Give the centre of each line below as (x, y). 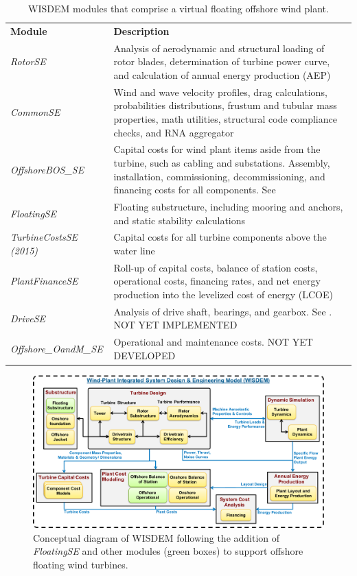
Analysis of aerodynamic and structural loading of (219, 48)
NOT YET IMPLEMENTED (175, 325)
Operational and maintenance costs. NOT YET (213, 342)
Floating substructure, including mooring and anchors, (228, 206)
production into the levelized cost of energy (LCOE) (223, 295)
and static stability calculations (180, 220)
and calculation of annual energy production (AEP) (222, 74)
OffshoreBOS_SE (47, 169)
